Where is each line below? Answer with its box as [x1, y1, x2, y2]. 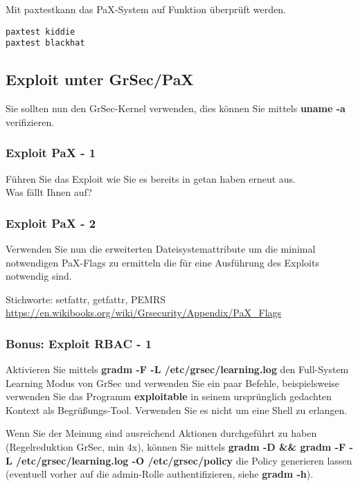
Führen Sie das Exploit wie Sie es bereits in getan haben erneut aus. [6, 171, 296, 186]
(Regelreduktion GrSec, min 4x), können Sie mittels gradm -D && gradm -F [6, 440, 346, 454]
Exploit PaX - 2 [6, 214, 96, 231]
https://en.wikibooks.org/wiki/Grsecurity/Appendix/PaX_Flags [6, 305, 282, 320]
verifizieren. [6, 114, 55, 129]
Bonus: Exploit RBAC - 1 [6, 334, 152, 352]
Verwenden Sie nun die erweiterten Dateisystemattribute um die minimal [6, 241, 316, 255]
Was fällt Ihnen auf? [6, 185, 92, 199]
